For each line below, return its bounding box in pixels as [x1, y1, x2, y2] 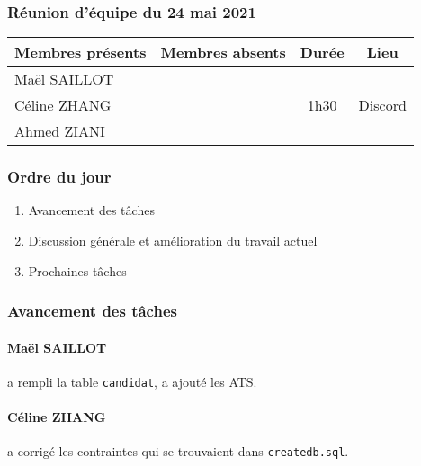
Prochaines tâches [28, 261, 127, 280]
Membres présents [14, 41, 147, 63]
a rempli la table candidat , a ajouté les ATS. [7, 372, 257, 390]
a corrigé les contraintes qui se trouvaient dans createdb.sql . [7, 442, 349, 461]
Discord [358, 94, 407, 116]
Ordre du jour [7, 166, 112, 188]
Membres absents [160, 41, 286, 63]
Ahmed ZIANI [14, 121, 105, 142]
